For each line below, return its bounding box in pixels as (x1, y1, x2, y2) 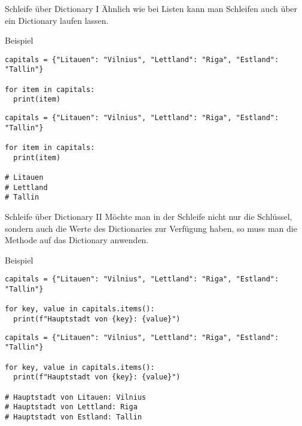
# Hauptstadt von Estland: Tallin (5, 412, 142, 421)
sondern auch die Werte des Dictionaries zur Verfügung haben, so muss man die (5, 222, 297, 234)
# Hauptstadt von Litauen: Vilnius (5, 393, 147, 402)
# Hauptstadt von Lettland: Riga (5, 403, 138, 412)
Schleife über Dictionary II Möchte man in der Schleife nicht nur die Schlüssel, (5, 210, 292, 222)
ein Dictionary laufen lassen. (5, 14, 109, 26)
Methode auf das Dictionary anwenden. (5, 234, 149, 246)
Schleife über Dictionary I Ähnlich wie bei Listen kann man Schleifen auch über (5, 2, 298, 14)
